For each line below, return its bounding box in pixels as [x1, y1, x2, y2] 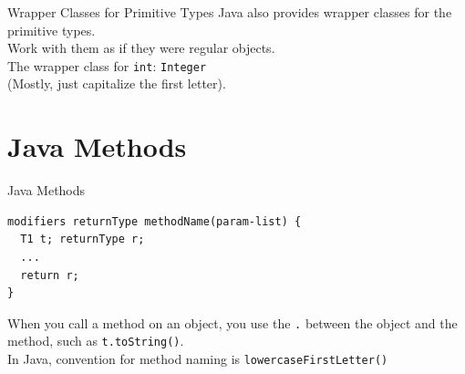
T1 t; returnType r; [20, 233, 145, 246]
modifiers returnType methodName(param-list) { [7, 214, 302, 228]
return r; [20, 268, 79, 282]
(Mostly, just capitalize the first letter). [7, 74, 226, 93]
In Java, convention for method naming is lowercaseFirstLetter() [7, 349, 388, 369]
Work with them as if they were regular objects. [7, 38, 275, 57]
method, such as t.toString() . [7, 331, 184, 350]
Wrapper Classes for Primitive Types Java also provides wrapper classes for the [7, 3, 452, 21]
